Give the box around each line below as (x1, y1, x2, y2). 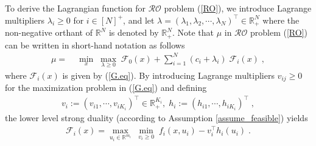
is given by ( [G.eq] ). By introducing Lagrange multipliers (62, 68, 275, 81)
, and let (123, 13, 155, 26)
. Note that (172, 26, 214, 39)
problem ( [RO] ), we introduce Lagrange (164, 2, 312, 14)
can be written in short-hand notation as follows (5, 38, 185, 51)
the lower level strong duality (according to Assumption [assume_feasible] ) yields (5, 111, 308, 124)
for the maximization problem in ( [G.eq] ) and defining (5, 81, 207, 94)
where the (262, 13, 300, 26)
